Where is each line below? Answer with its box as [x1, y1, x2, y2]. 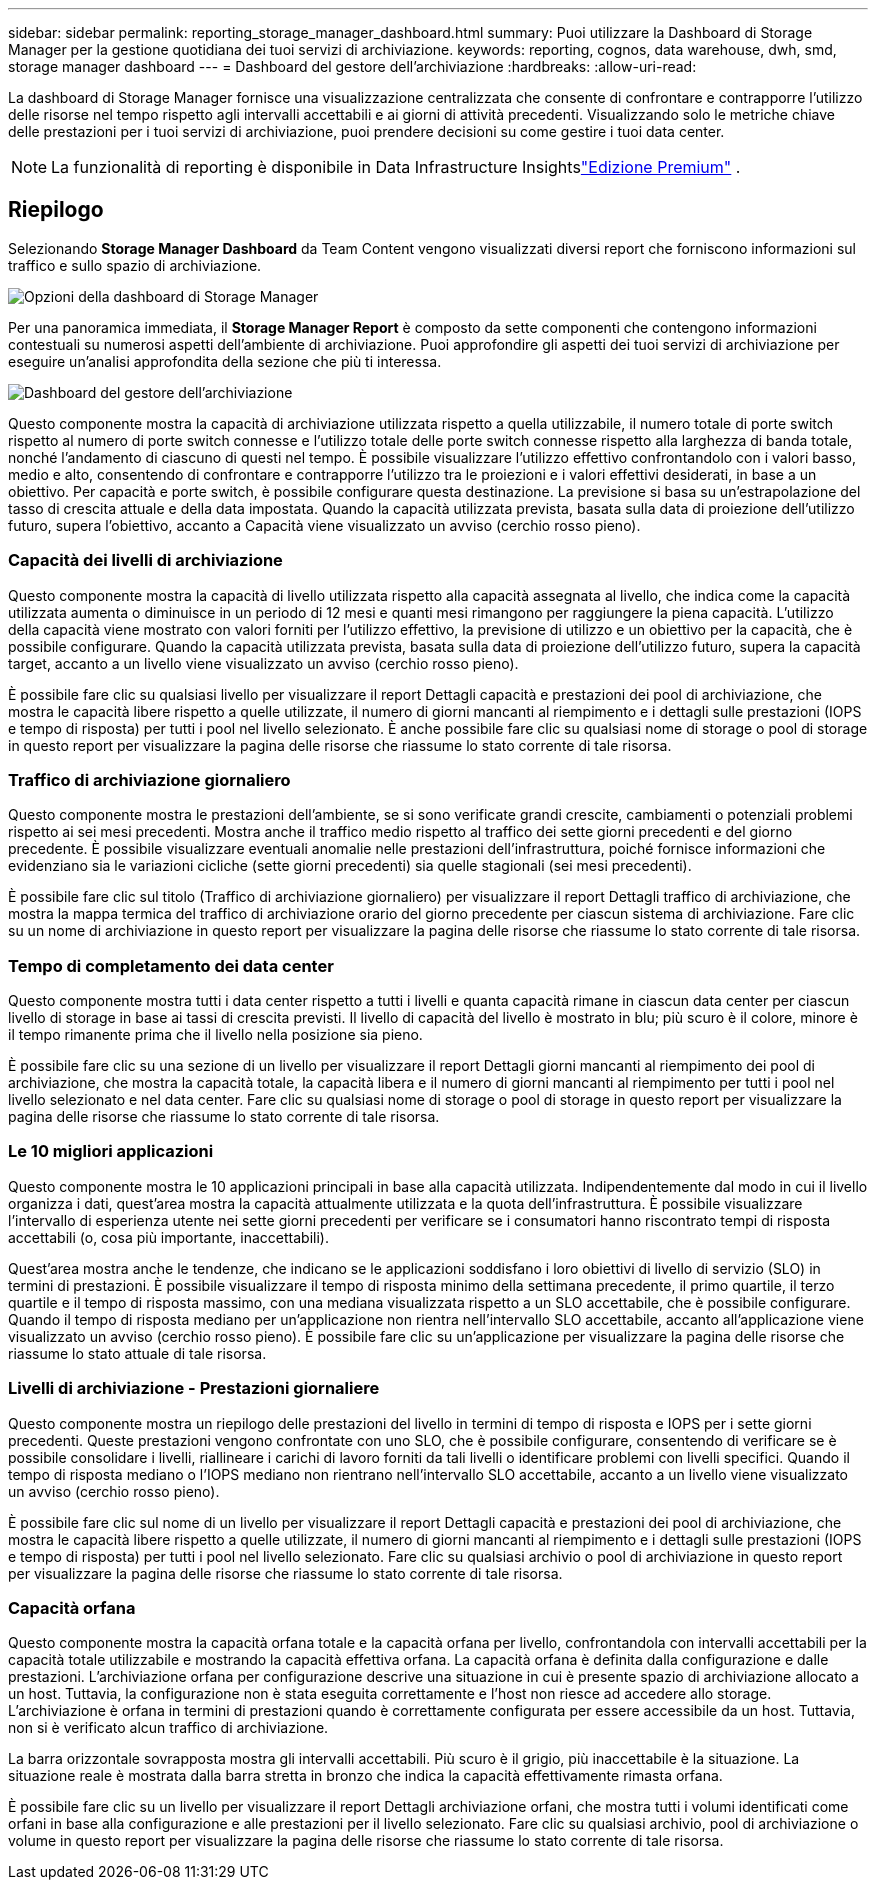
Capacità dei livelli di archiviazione [8, 550, 283, 571]
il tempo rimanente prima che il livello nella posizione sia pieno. [8, 1026, 423, 1044]
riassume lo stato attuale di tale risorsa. [8, 1344, 267, 1362]
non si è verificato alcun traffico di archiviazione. [8, 1719, 329, 1737]
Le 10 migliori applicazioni [8, 1141, 214, 1162]
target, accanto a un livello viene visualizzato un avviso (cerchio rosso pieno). [8, 654, 519, 672]
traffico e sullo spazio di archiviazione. [8, 256, 262, 274]
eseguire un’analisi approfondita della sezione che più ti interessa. [8, 352, 442, 370]
